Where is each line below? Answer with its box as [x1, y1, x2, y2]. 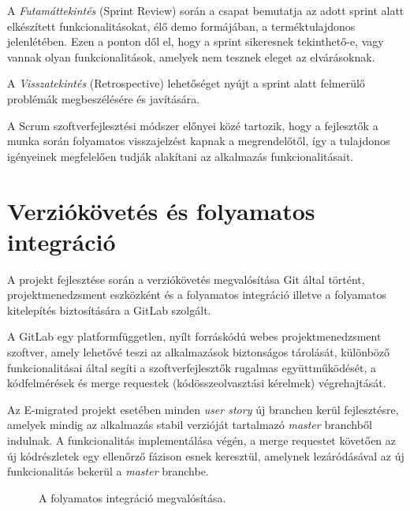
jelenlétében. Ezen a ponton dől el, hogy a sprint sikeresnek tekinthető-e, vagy [7, 33, 384, 50]
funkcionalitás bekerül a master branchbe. [7, 463, 209, 479]
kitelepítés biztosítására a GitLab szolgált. [7, 301, 211, 318]
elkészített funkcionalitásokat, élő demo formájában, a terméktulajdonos [7, 17, 356, 34]
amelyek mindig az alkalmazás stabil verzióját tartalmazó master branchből [7, 416, 372, 433]
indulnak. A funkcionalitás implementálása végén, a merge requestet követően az [7, 432, 397, 448]
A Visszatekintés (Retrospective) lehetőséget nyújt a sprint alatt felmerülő [7, 75, 365, 91]
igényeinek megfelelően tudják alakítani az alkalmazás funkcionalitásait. [7, 147, 354, 164]
